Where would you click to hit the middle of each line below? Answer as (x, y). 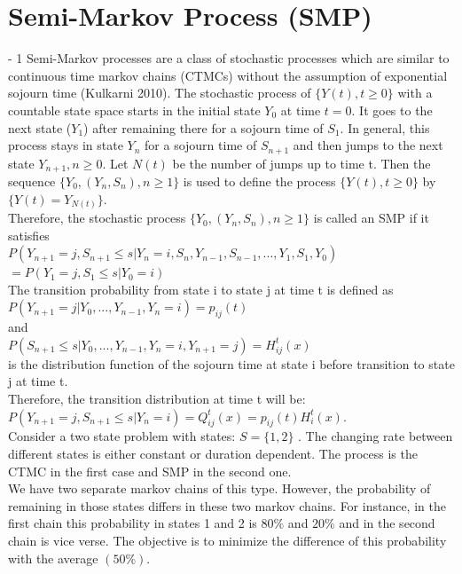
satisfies (29, 235)
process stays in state (66, 145)
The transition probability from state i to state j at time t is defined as (201, 289)
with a (415, 93)
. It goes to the (392, 110)
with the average (53, 558)
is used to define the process (259, 181)
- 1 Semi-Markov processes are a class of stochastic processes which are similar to (229, 58)
